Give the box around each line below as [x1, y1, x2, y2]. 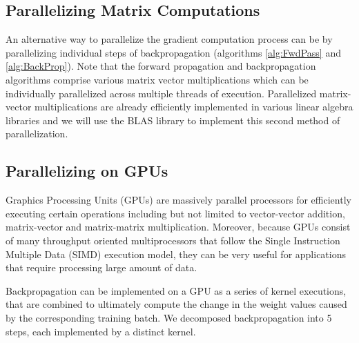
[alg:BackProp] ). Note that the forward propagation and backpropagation [6, 59, 316, 73]
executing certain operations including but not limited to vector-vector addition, [6, 206, 345, 220]
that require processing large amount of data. [6, 260, 197, 275]
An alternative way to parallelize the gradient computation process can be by [6, 32, 333, 46]
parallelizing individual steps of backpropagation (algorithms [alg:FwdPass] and [6, 45, 341, 59]
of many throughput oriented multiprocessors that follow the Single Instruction [6, 233, 340, 247]
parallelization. [6, 126, 68, 141]
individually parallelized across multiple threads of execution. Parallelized [6, 86, 317, 100]
